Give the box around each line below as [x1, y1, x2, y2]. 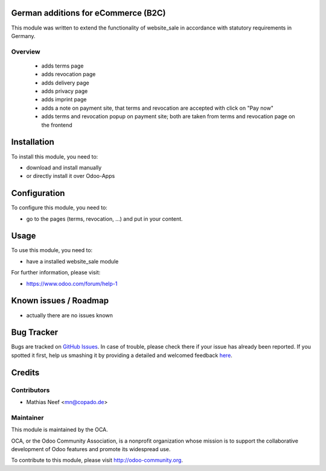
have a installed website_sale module [26, 258, 119, 265]
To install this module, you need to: [11, 153, 98, 160]
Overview [11, 47, 40, 55]
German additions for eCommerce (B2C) [11, 8, 166, 18]
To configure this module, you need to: [11, 204, 108, 211]
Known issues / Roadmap [11, 296, 109, 306]
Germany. [11, 32, 36, 39]
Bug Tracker [11, 327, 59, 338]
